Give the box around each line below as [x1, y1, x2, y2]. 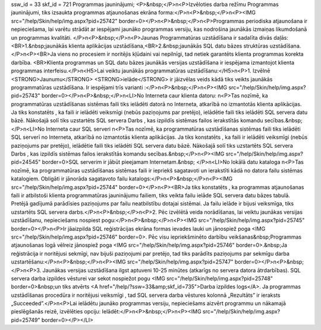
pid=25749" [11, 316, 40, 323]
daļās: [273, 34, 288, 41]
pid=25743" [11, 92, 40, 99]
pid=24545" [11, 158, 41, 166]
